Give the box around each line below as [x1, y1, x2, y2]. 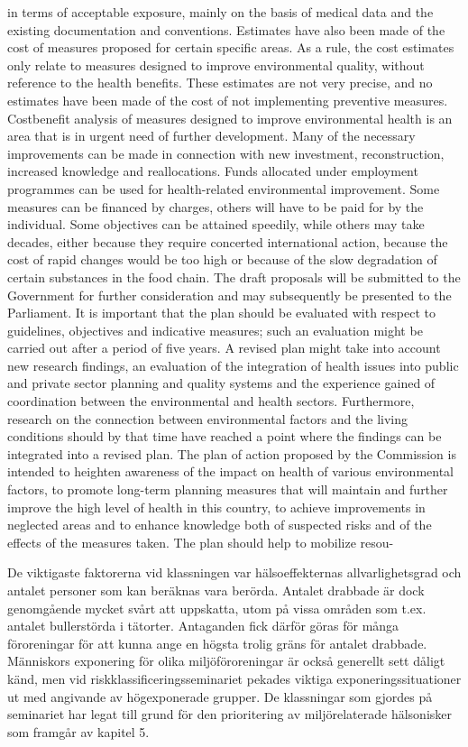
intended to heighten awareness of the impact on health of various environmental [7, 462, 454, 481]
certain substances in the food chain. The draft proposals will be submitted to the [7, 267, 461, 286]
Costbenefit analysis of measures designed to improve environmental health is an [7, 108, 453, 127]
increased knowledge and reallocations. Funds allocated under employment [7, 161, 418, 180]
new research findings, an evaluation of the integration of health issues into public [7, 355, 459, 374]
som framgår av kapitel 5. [7, 722, 150, 741]
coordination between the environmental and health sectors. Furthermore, [7, 392, 415, 410]
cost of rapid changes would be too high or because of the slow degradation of [7, 250, 437, 269]
